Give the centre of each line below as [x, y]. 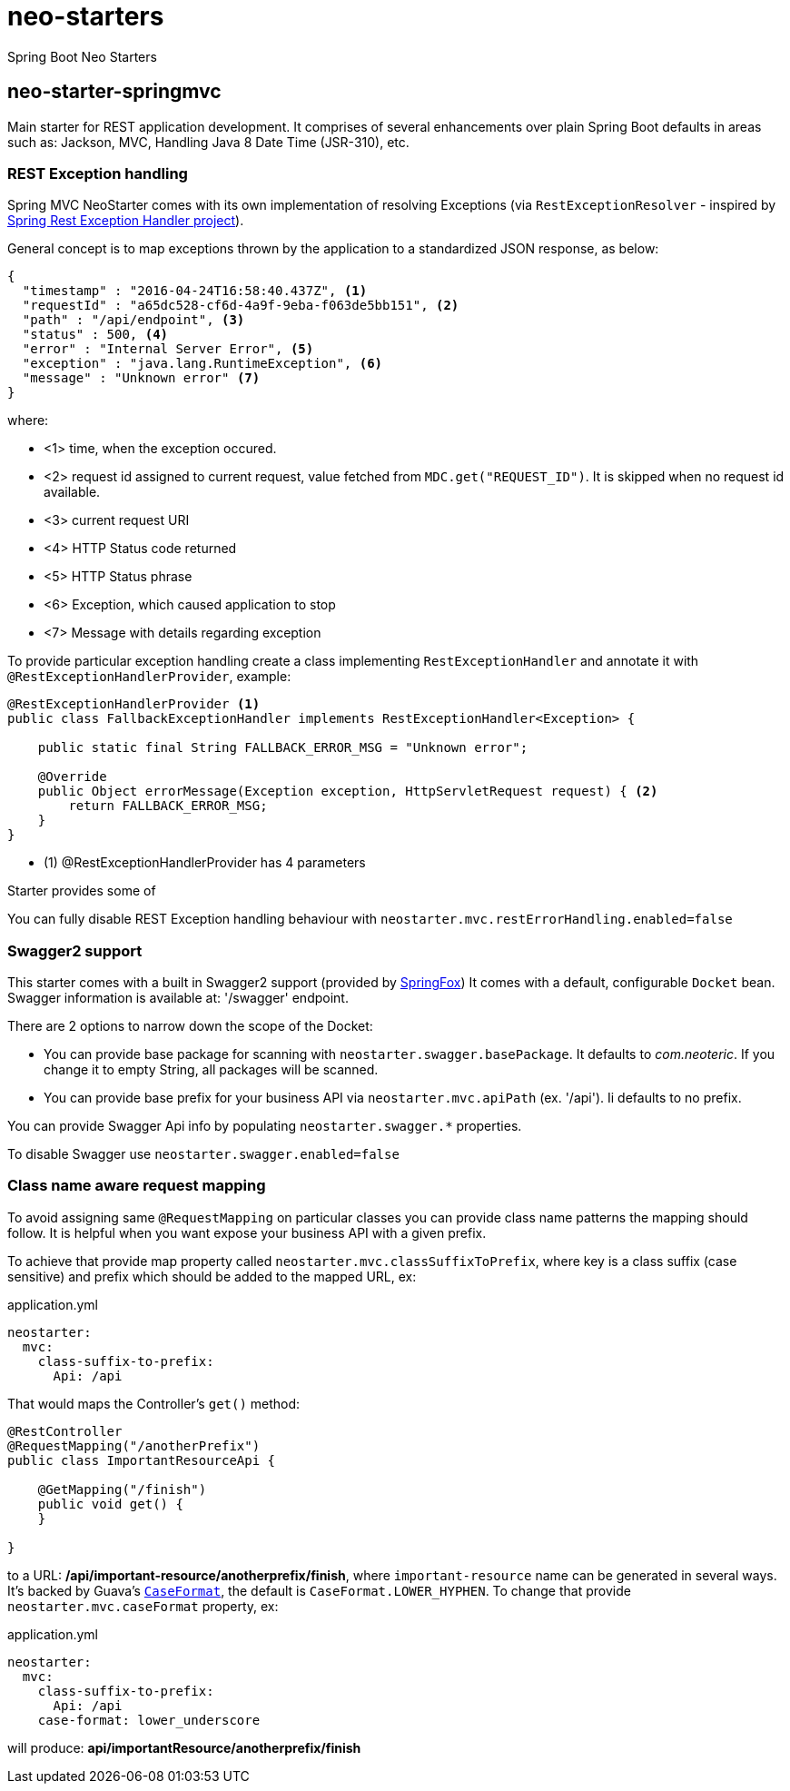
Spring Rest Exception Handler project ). [126, 221]
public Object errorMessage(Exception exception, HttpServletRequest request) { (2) [348, 792]
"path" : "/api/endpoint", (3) [133, 320]
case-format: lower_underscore [149, 1720]
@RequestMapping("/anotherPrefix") [134, 1445]
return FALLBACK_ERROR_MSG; [168, 806]
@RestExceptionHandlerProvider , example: [149, 677]
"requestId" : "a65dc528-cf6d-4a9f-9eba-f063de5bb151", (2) [241, 306]
